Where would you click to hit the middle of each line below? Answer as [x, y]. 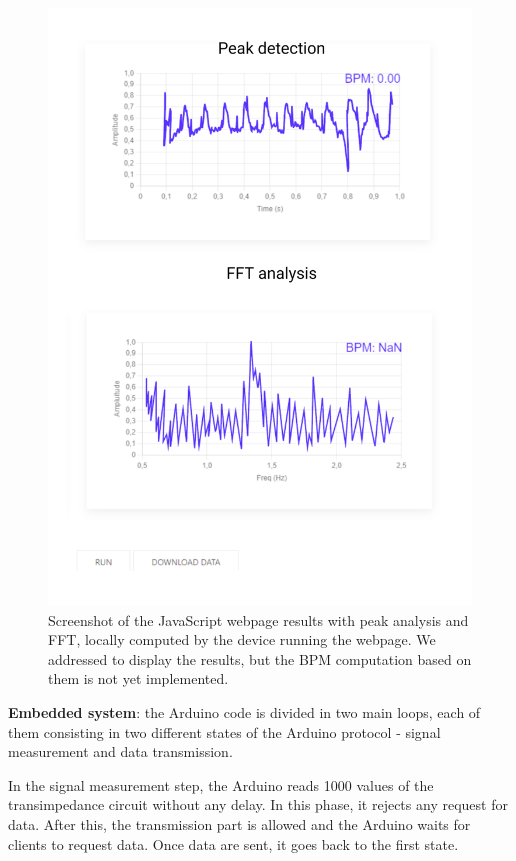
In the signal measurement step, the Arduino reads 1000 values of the [221, 784]
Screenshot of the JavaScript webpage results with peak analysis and [258, 619]
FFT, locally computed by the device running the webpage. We [242, 639]
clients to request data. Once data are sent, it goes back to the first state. [233, 843]
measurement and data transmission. [120, 751]
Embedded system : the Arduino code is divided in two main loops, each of [244, 712]
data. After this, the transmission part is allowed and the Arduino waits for [239, 823]
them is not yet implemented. [138, 678]
